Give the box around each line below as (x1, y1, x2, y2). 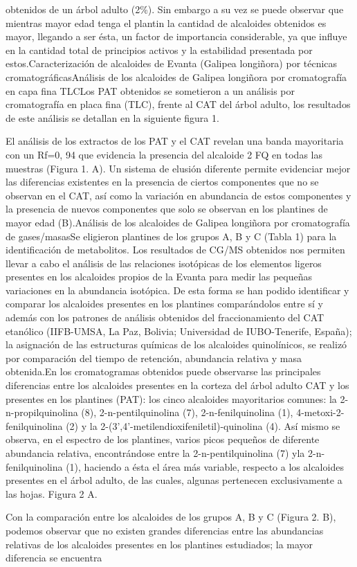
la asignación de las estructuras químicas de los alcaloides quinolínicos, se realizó (6, 337, 347, 352)
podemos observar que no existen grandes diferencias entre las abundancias (6, 523, 324, 537)
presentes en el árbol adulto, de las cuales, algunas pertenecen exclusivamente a (6, 473, 342, 487)
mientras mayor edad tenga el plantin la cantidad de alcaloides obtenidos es (6, 15, 327, 30)
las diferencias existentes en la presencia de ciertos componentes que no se (6, 174, 319, 189)
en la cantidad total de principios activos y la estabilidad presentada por (6, 42, 313, 57)
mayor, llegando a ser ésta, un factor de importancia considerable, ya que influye (6, 29, 347, 44)
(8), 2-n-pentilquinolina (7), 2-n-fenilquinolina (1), (81, 405, 293, 420)
